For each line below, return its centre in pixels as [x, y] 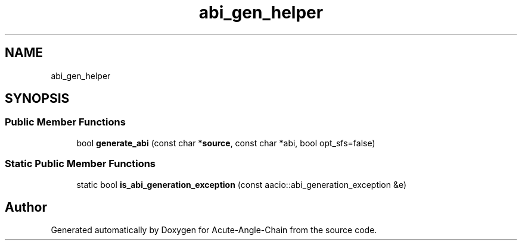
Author [26, 207]
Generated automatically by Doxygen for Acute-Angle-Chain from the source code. [214, 230]
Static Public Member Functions [80, 164]
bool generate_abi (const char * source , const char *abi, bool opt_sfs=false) [226, 143]
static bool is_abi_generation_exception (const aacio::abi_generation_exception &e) [242, 184]
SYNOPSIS [37, 99]
